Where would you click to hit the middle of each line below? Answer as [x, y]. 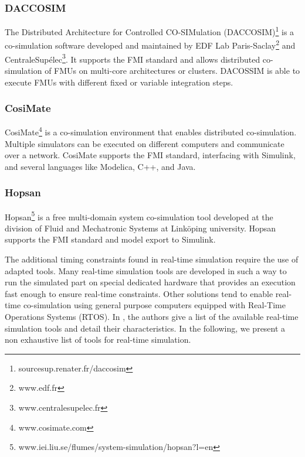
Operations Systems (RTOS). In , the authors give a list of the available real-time [152, 317]
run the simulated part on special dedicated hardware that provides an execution [150, 282]
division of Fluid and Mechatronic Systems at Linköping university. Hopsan [140, 228]
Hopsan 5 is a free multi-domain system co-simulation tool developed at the [139, 216]
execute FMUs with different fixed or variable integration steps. [119, 82]
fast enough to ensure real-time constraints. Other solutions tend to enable [139, 293]
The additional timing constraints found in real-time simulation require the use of [152, 259]
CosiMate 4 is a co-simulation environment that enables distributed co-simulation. [151, 131]
